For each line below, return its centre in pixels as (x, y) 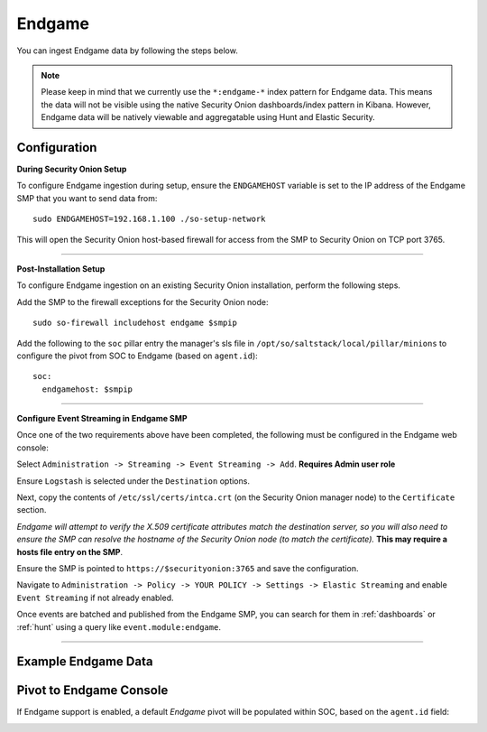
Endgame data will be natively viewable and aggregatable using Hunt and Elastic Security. (208, 117)
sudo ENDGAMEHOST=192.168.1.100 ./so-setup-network (149, 219)
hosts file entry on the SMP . (70, 551)
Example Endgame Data (85, 662)
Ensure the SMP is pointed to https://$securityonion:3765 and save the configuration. (188, 568)
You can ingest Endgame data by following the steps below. (127, 51)
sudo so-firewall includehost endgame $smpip (135, 323)
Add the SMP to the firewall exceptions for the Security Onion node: (142, 301)
